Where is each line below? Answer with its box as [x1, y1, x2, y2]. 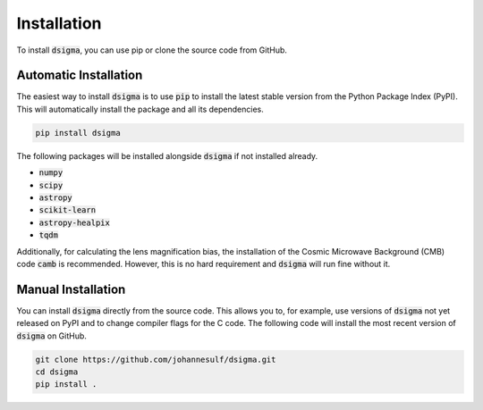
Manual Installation [16, 281, 126, 297]
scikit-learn [38, 205, 97, 215]
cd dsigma [35, 367, 79, 377]
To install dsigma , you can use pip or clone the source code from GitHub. [16, 45, 288, 55]
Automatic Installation [16, 68, 143, 83]
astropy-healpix [38, 217, 111, 228]
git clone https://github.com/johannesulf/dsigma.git [35, 354, 276, 364]
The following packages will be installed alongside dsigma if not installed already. [16, 150, 318, 161]
